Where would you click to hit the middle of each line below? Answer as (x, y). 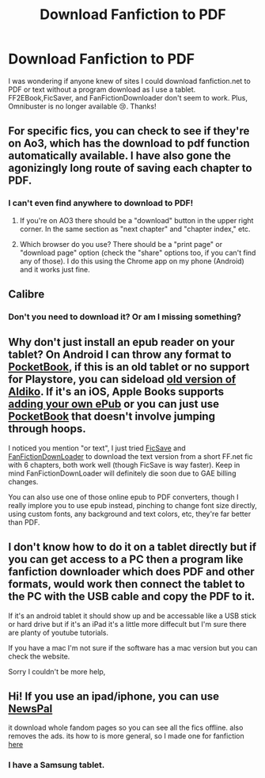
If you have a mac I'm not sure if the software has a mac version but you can (133, 647)
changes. (23, 481)
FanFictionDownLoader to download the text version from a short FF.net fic (131, 456)
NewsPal (30, 709)
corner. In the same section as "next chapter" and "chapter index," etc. (135, 229)
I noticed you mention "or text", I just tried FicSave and (97, 448)
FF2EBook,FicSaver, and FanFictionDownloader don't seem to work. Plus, (128, 97)
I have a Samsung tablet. (57, 765)
